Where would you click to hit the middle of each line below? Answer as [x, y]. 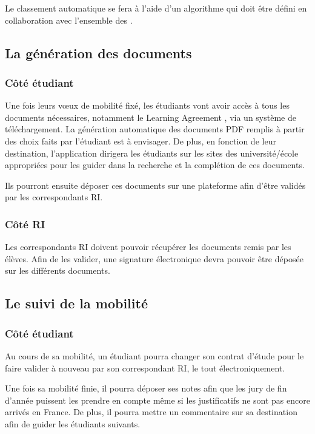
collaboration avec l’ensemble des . [69, 20]
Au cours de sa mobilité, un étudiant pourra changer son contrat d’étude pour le [154, 355]
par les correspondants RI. [54, 197]
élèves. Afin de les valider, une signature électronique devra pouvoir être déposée [154, 258]
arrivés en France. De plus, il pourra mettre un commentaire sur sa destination [151, 412]
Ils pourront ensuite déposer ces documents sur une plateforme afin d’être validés [155, 185]
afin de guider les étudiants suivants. [73, 423]
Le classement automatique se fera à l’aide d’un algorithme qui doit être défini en [156, 8]
